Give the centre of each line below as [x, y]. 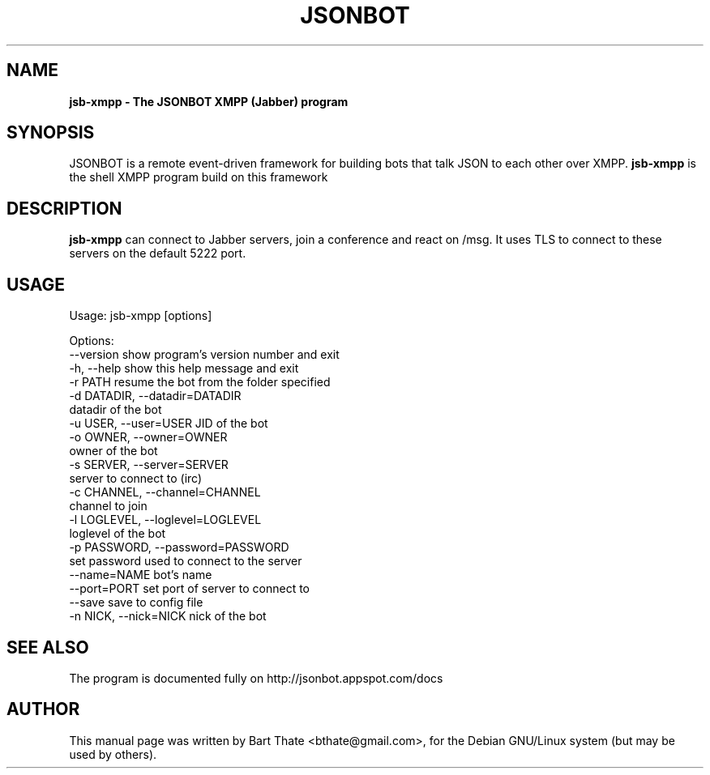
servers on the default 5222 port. [158, 253]
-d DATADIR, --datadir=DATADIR [155, 396]
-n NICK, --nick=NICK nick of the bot [168, 616]
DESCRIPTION [64, 208]
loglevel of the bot [118, 534]
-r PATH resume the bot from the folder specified [200, 382]
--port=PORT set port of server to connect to [189, 589]
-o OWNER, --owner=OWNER [148, 437]
